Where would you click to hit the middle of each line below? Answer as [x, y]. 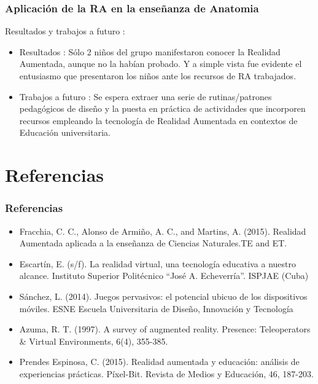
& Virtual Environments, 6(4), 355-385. [94, 341]
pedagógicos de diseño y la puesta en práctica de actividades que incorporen [162, 108]
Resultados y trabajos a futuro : [65, 31]
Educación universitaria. [65, 132]
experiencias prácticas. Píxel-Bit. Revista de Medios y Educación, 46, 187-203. [166, 373]
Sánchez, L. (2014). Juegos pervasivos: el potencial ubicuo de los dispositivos [163, 296]
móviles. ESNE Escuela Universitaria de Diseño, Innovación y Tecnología [156, 308]
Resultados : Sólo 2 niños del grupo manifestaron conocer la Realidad [150, 51]
